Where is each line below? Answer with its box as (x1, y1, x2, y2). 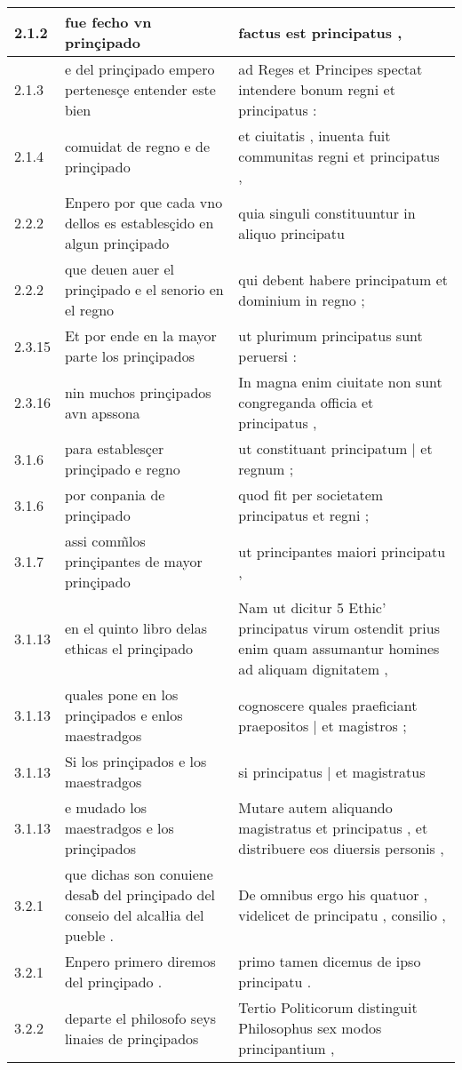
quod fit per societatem (238, 484, 384, 505)
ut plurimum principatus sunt (238, 325, 423, 346)
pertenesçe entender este (64, 79, 216, 100)
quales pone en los (64, 684, 179, 705)
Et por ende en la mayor (64, 325, 217, 346)
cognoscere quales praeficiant (238, 694, 418, 715)
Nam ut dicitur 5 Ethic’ (238, 597, 386, 618)
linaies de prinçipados (64, 1027, 199, 1049)
